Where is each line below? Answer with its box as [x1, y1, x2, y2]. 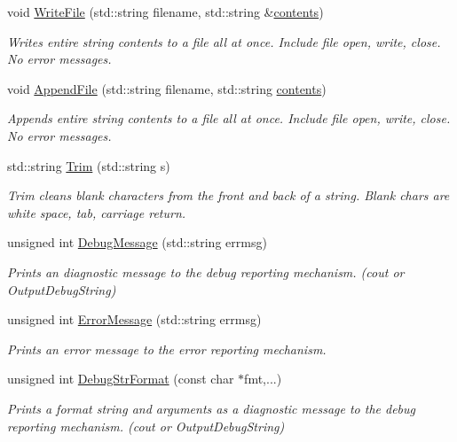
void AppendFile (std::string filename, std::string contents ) [7, 79, 327, 97]
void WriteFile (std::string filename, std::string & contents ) [7, 3, 324, 20]
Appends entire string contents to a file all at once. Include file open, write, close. [7, 109, 451, 128]
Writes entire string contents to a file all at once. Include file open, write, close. [7, 32, 441, 50]
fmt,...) [244, 369, 282, 388]
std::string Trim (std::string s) [7, 156, 170, 174]
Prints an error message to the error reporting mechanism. [7, 339, 327, 358]
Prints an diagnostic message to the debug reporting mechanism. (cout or [7, 262, 405, 281]
